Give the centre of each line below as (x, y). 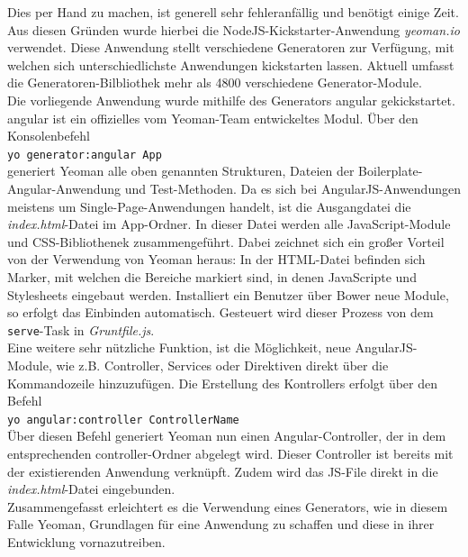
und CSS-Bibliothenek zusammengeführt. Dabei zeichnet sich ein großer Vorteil (226, 241)
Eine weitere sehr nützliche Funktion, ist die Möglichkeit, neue (179, 347)
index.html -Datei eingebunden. (91, 489)
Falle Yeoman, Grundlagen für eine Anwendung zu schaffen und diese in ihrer (221, 524)
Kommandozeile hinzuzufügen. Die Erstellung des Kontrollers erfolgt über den (223, 383)
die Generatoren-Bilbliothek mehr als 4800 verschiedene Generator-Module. (215, 82)
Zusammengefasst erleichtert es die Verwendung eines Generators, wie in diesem (228, 506)
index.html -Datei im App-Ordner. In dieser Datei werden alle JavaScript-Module (229, 224)
